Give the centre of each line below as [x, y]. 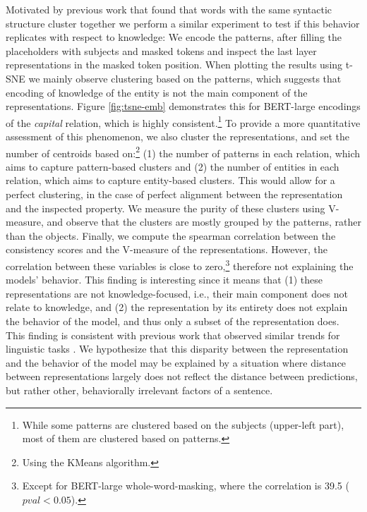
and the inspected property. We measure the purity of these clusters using [166, 208]
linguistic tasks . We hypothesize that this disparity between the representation [177, 349]
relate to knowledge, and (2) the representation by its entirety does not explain [177, 307]
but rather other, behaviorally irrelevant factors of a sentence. [139, 390]
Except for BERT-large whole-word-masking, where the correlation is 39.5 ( [186, 486]
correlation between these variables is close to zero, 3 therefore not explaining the [180, 265]
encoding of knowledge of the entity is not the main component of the [157, 92]
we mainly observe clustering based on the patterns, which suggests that [185, 78]
